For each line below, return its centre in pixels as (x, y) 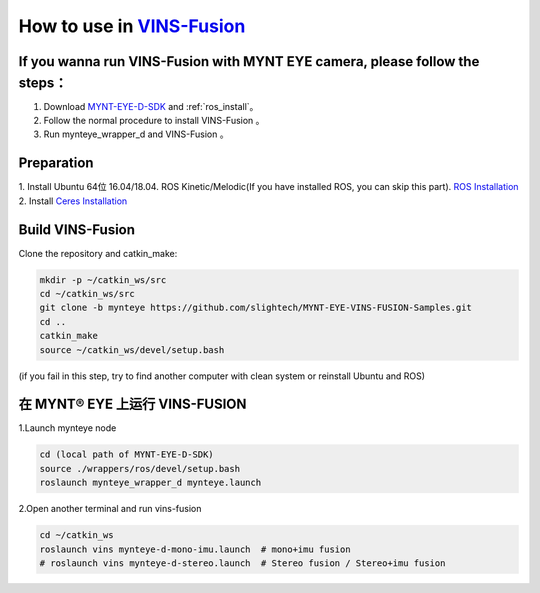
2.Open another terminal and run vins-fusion (110, 509)
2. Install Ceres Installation (73, 201)
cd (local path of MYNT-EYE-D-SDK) (126, 454)
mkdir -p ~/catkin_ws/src (103, 279)
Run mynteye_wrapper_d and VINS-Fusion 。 (136, 134)
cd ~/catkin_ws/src (87, 294)
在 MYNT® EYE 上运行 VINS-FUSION (132, 404)
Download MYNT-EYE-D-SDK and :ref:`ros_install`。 (151, 106)
